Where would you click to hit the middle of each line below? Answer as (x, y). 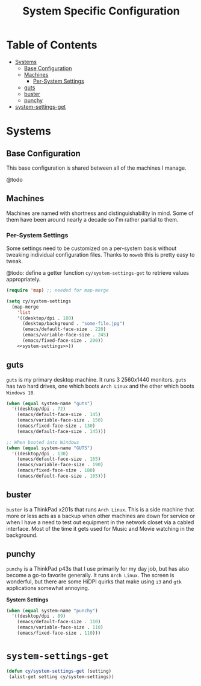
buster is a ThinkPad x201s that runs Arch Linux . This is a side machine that (100, 509)
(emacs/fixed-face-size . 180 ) (56, 470)
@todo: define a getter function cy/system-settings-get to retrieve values (98, 273)
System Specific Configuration (101, 11)
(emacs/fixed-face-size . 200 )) (63, 341)
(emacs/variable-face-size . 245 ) (66, 335)
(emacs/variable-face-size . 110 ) (60, 627)
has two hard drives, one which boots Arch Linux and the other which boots (100, 386)
